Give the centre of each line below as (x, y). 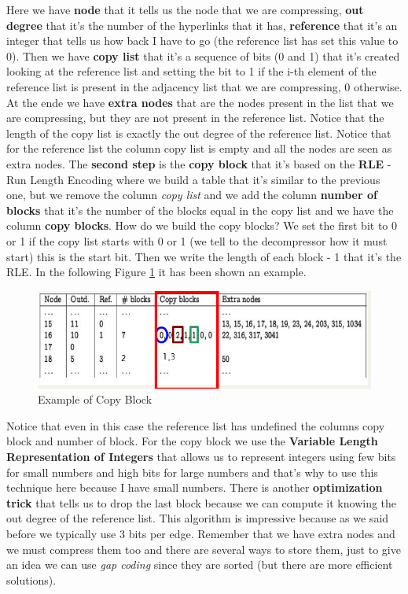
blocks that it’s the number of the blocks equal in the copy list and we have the (200, 210)
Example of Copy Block (95, 399)
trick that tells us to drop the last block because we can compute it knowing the (202, 502)
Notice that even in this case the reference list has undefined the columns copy (196, 425)
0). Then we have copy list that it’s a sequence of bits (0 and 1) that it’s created (203, 55)
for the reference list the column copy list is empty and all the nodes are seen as (199, 148)
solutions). (31, 579)
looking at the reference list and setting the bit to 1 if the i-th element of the (191, 71)
